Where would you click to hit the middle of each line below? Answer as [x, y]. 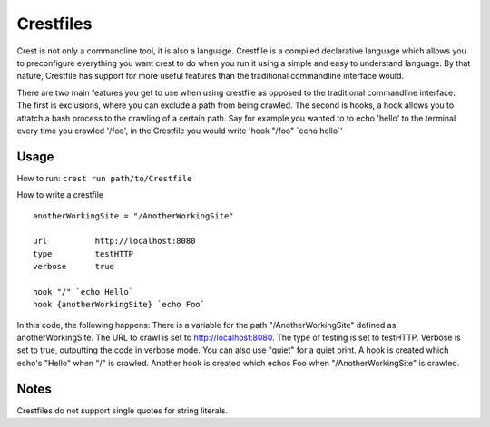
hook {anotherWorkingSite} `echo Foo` [119, 305]
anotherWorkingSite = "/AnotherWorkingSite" [134, 216]
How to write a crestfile [60, 195]
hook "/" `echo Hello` [83, 291]
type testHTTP [83, 253]
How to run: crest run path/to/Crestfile [104, 178]
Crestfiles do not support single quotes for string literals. [122, 410]
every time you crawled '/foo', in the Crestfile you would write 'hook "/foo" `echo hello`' [180, 131]
